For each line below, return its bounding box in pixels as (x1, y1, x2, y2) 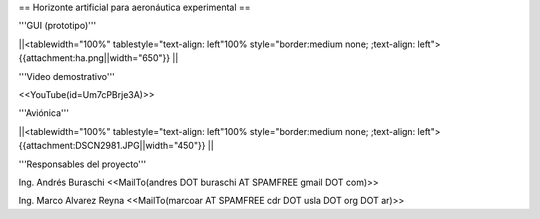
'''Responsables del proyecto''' (18, 158, 147, 170)
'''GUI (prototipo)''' (18, 20, 97, 32)
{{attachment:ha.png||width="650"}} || (18, 52, 179, 64)
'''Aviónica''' (18, 107, 70, 119)
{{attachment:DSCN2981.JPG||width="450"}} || (18, 140, 214, 152)
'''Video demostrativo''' (18, 70, 115, 82)
